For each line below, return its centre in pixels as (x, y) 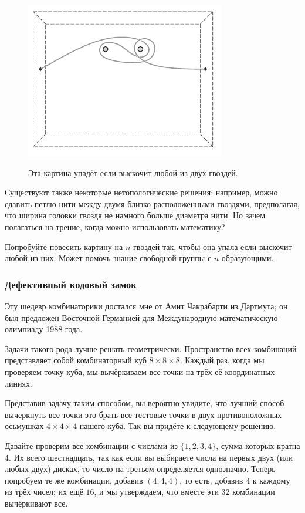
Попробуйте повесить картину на (64, 246)
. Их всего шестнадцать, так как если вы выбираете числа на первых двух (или (151, 457)
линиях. (18, 383)
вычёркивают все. (36, 503)
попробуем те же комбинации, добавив (74, 480)
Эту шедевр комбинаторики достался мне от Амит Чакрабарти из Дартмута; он (146, 306)
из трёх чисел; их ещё (44, 492)
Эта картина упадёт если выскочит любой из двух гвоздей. (133, 172)
